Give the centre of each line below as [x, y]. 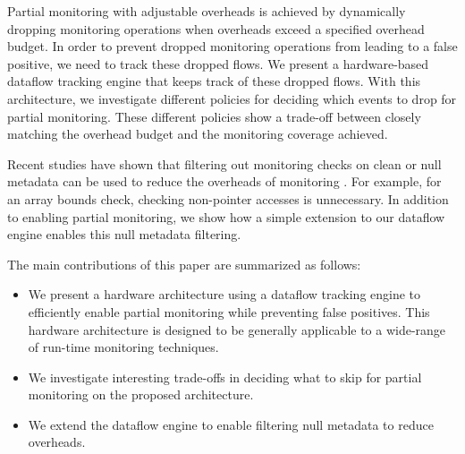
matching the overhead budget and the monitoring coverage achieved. [198, 134]
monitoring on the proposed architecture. [141, 394]
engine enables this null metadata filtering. [124, 234]
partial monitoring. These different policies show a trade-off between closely [214, 116]
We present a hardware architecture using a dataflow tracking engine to [224, 294]
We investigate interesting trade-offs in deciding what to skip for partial [225, 377]
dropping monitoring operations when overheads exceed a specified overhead [216, 28]
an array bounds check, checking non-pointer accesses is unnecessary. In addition [228, 198]
